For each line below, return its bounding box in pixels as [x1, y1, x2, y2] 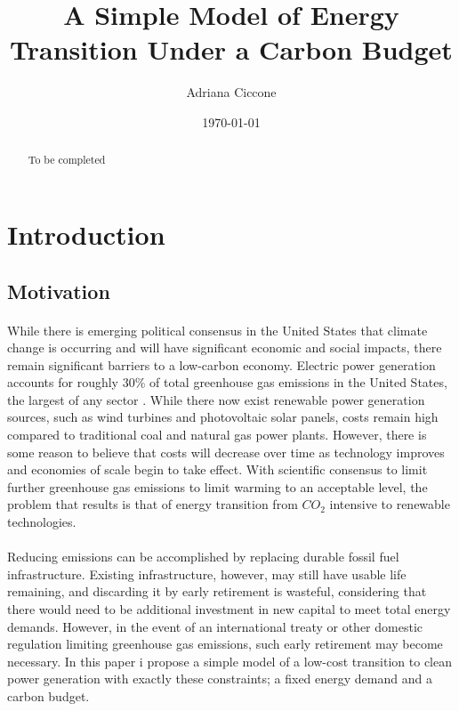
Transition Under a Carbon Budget [10, 31, 453, 68]
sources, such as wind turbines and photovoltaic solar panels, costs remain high [7, 408, 439, 426]
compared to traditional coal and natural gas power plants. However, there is [7, 425, 427, 444]
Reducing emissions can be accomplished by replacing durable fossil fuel [7, 547, 399, 566]
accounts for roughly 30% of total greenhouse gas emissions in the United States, [7, 373, 447, 392]
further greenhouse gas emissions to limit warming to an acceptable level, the [7, 477, 428, 496]
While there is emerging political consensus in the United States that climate [7, 320, 428, 339]
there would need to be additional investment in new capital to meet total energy [7, 600, 451, 618]
